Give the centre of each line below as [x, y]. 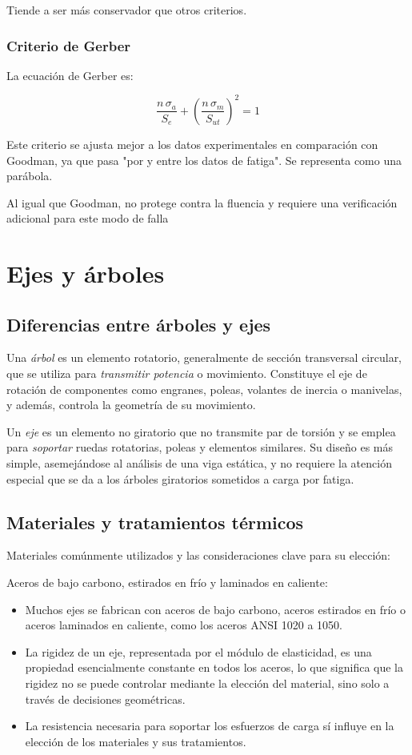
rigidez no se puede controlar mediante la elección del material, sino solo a [207, 683]
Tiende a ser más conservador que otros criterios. [127, 10]
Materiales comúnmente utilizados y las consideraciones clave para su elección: [199, 555]
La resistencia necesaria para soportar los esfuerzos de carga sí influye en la [210, 726]
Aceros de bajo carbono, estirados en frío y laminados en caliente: [167, 582]
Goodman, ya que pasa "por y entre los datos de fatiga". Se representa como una [204, 160]
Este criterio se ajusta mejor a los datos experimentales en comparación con [192, 144]
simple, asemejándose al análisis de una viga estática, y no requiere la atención [199, 463]
